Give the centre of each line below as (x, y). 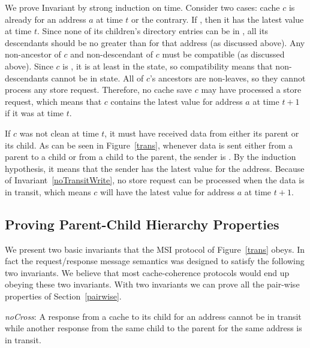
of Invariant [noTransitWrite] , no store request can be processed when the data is (155, 180)
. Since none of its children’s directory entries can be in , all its (153, 31)
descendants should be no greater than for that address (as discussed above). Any (155, 42)
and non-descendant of (112, 54)
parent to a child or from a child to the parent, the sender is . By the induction (151, 157)
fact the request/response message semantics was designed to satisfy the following (155, 261)
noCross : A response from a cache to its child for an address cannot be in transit (153, 316)
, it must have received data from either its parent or (202, 133)
